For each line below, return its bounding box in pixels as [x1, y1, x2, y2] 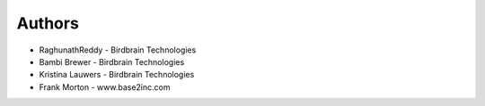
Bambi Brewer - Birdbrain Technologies [39, 56, 185, 67]
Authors [16, 13, 80, 33]
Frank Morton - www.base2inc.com [39, 81, 171, 93]
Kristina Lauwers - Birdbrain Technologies [39, 69, 195, 80]
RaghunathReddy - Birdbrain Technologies [39, 45, 197, 55]
